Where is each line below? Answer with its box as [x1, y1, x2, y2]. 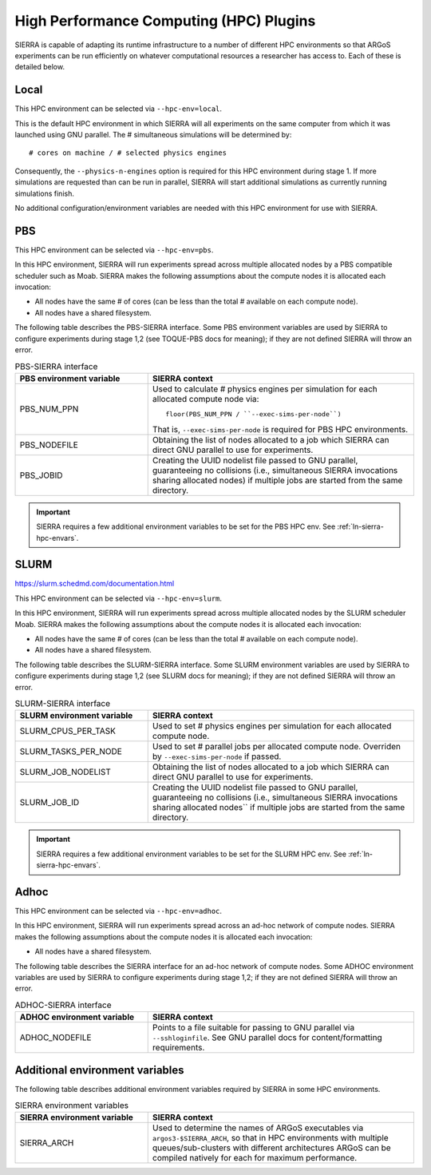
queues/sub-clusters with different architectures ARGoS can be [152, 1142, 391, 1153]
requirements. [152, 1042, 205, 1054]
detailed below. [14, 62, 65, 72]
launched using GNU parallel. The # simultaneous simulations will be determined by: [14, 130, 292, 140]
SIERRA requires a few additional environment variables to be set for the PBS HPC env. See [36, 522, 336, 531]
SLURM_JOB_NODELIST [19, 767, 111, 778]
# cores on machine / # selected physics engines [29, 149, 227, 157]
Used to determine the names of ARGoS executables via [152, 1122, 364, 1133]
